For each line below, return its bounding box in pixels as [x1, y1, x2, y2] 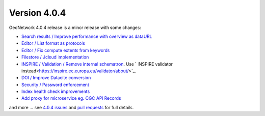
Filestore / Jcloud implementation [21, 54, 89, 60]
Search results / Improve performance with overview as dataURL [21, 33, 152, 39]
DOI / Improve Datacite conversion [21, 75, 91, 81]
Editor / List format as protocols [21, 40, 85, 46]
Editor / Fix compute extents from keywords [21, 47, 110, 53]
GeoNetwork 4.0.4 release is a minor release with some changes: [9, 25, 141, 30]
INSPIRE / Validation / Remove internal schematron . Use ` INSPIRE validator [21, 61, 173, 67]
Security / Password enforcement [21, 82, 89, 87]
